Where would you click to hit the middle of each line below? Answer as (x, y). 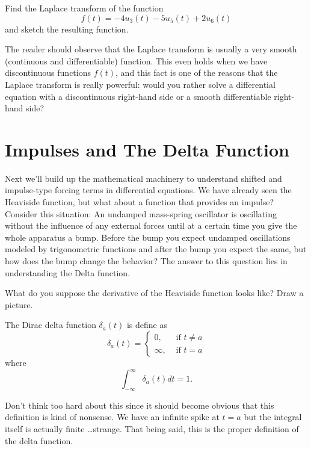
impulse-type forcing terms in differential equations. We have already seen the (148, 190)
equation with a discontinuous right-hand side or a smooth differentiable (138, 96)
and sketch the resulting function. (67, 29)
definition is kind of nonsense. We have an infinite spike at (112, 417)
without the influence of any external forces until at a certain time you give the (151, 225)
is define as (147, 325)
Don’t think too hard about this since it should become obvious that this (140, 405)
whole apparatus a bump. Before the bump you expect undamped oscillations (148, 237)
